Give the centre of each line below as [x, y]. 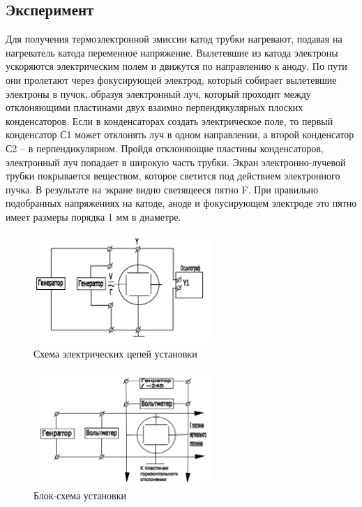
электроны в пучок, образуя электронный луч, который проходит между [158, 93]
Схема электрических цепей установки [115, 353]
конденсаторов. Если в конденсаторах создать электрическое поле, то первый [169, 120]
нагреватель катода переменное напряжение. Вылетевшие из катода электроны [172, 52]
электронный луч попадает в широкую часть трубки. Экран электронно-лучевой [176, 162]
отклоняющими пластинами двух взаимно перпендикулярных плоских [154, 107]
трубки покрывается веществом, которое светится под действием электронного [173, 176]
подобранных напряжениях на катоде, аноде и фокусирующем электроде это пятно [181, 203]
